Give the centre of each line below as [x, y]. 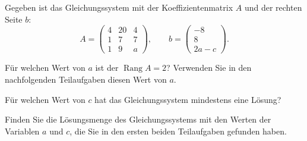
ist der [107, 68]
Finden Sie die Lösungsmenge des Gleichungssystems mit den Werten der [138, 119]
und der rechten [273, 7]
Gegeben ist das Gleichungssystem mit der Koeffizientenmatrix [119, 7]
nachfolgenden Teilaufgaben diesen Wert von [86, 79]
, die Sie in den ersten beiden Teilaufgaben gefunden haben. [178, 131]
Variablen [22, 131]
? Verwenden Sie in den [209, 68]
